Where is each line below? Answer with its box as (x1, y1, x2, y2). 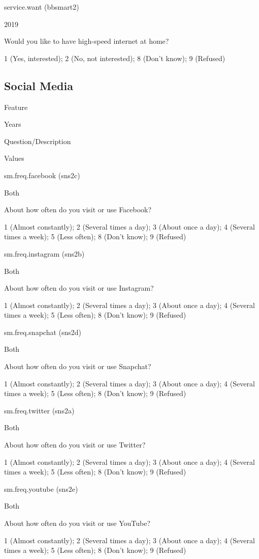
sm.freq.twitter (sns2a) (4, 405, 75, 415)
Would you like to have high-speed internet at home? (4, 36, 169, 46)
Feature (4, 101, 28, 112)
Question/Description (4, 135, 71, 146)
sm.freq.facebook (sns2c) (4, 170, 80, 180)
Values (4, 153, 24, 163)
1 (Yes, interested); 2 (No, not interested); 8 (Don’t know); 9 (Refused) (4, 52, 225, 63)
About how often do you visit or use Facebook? (4, 204, 152, 215)
